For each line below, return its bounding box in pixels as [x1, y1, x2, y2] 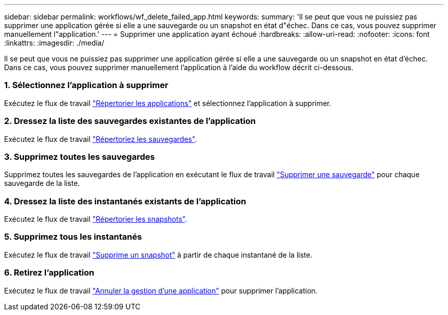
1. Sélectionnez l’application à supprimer [4, 80, 168, 91]
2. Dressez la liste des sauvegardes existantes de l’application [4, 116, 256, 127]
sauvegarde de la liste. [4, 179, 80, 188]
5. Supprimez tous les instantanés [4, 232, 142, 242]
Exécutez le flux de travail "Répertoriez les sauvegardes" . [4, 134, 197, 143]
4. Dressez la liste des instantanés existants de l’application [4, 196, 247, 206]
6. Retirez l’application [4, 267, 95, 278]
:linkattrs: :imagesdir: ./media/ [4, 38, 104, 47]
